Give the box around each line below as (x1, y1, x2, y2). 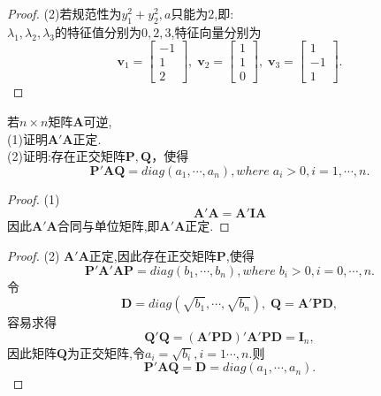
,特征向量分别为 (171, 22, 262, 41)
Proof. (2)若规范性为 (7, 4, 122, 22)
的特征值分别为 (55, 22, 142, 41)
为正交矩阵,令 (67, 343, 146, 362)
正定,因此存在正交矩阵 (88, 247, 217, 265)
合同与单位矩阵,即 (57, 217, 160, 235)
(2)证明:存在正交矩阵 (7, 147, 126, 165)
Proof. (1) (7, 189, 60, 208)
